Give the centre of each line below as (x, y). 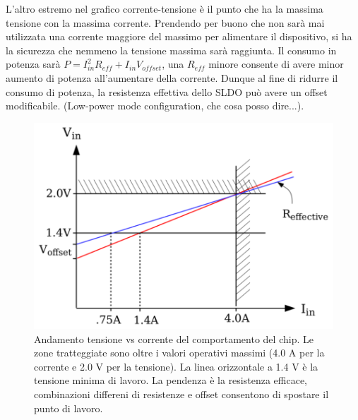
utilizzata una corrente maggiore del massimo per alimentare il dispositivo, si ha (179, 36)
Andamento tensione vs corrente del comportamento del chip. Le (174, 338)
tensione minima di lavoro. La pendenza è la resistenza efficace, (171, 380)
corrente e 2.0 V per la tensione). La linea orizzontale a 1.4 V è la (176, 366)
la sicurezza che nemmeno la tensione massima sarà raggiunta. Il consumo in (171, 50)
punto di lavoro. (68, 408)
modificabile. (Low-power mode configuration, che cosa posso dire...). (155, 106)
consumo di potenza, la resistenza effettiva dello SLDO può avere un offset (167, 91)
